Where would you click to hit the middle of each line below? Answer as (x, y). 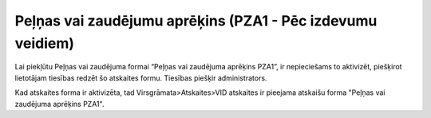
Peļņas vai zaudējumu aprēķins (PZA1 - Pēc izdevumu (196, 21)
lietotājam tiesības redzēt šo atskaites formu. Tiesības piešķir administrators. (141, 78)
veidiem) (45, 43)
